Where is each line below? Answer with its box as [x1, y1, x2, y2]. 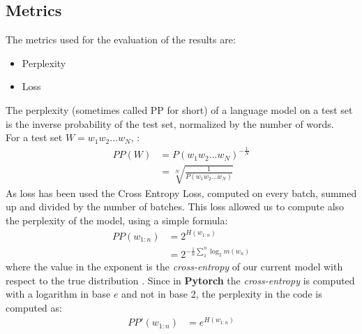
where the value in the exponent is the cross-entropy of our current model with [6, 259, 343, 274]
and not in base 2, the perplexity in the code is [121, 286, 322, 301]
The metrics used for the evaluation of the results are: [6, 32, 236, 47]
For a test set [6, 130, 63, 145]
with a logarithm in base [6, 286, 111, 301]
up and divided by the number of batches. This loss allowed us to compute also [6, 199, 345, 214]
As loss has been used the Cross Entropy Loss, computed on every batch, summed [6, 185, 357, 200]
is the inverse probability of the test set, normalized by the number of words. [6, 116, 334, 131]
